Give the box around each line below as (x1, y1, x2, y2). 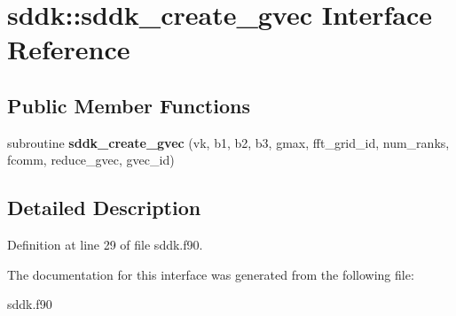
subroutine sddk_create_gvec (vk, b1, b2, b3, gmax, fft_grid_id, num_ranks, (7, 133, 450, 151)
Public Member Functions (7, 91, 250, 119)
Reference (7, 31, 130, 67)
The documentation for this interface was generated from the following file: (7, 265, 414, 283)
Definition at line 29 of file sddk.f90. (7, 235, 203, 254)
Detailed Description (7, 194, 201, 221)
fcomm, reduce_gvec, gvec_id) (7, 150, 175, 169)
